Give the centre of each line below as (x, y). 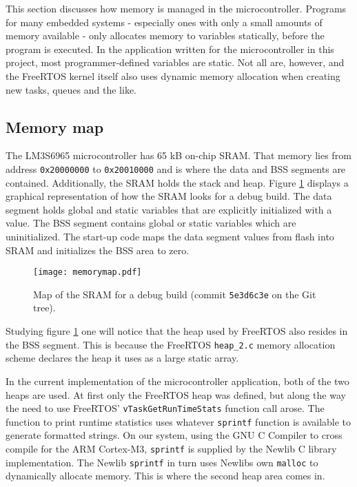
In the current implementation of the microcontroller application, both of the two (177, 381)
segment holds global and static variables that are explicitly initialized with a (169, 209)
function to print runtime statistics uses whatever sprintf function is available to (178, 421)
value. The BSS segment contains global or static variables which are (151, 223)
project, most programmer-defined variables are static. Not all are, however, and (175, 62)
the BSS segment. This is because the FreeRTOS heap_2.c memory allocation (171, 344)
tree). (44, 308)
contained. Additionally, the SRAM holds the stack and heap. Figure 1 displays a (177, 182)
